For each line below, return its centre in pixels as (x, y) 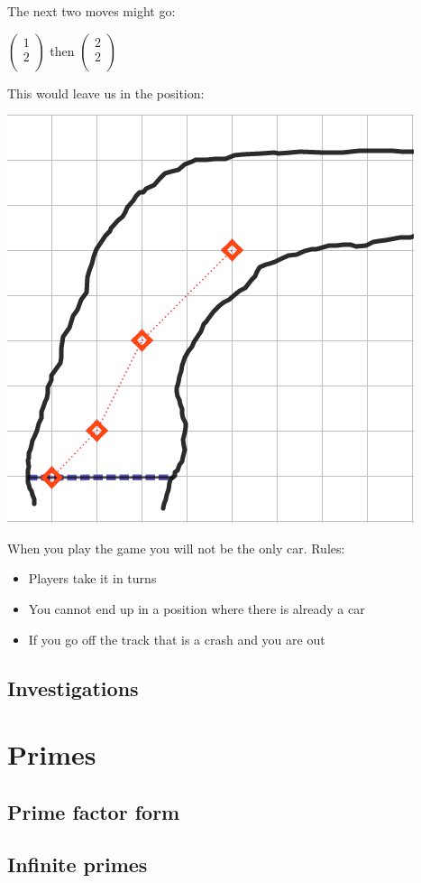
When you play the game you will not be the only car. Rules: (176, 548)
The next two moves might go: (92, 11)
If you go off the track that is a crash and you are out (177, 639)
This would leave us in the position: (106, 93)
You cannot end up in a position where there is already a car (197, 608)
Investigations (73, 688)
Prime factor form (94, 811)
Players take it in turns (92, 578)
